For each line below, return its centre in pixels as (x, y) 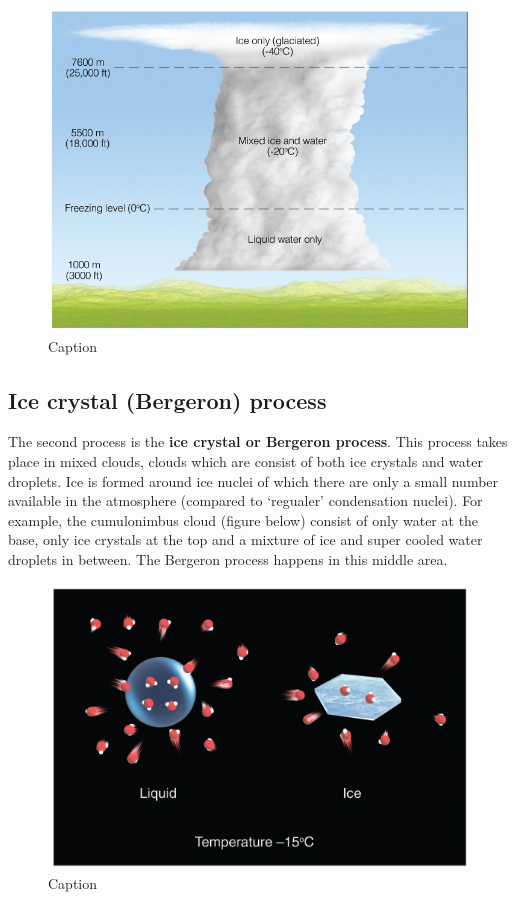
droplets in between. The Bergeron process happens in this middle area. (228, 558)
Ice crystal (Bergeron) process (167, 399)
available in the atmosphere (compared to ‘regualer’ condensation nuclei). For (245, 500)
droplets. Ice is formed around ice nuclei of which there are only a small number (253, 480)
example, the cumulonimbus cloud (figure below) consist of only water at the (243, 519)
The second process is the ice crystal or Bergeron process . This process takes (258, 441)
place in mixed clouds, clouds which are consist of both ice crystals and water (245, 461)
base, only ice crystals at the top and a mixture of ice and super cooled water (245, 539)
